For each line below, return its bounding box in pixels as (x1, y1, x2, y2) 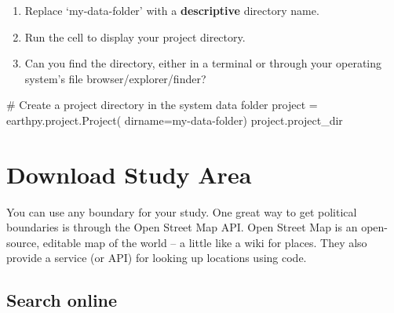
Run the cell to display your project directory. (24, 28, 246, 45)
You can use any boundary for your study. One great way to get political (6, 203, 357, 220)
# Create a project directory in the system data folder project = (6, 96, 318, 113)
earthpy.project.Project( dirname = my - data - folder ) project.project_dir (6, 111, 343, 128)
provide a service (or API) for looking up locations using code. (6, 249, 307, 266)
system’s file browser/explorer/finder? (24, 70, 206, 86)
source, (6, 234, 40, 250)
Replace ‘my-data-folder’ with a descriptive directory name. (24, 2, 319, 18)
